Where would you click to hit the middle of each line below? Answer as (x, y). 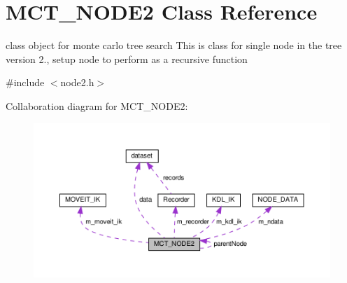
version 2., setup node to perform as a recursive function (127, 58)
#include (25, 82)
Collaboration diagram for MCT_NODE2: (97, 105)
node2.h (77, 82)
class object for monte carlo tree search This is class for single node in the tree (174, 45)
